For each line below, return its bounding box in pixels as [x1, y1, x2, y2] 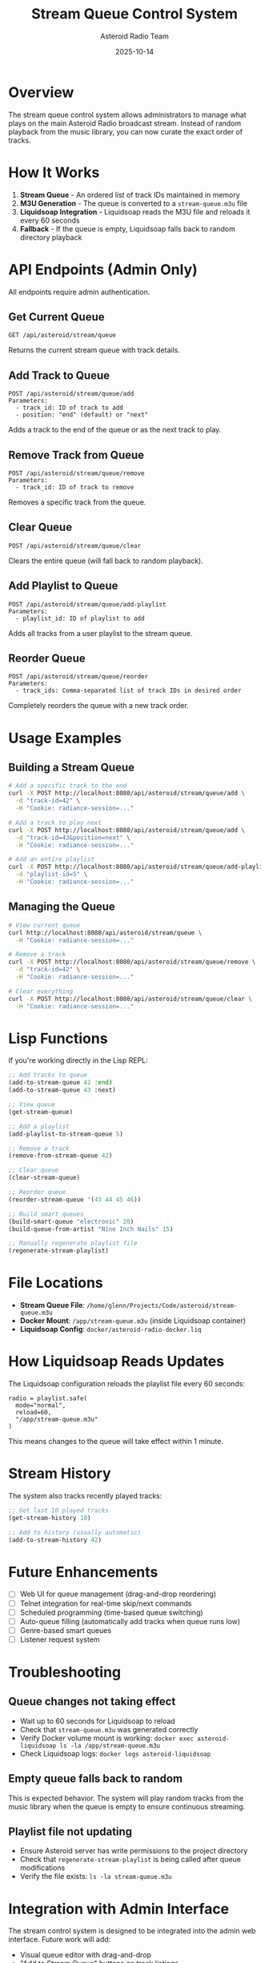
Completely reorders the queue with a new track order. [8, 701, 190, 710]
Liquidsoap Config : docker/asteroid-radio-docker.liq [19, 1325, 202, 1334]
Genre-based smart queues [19, 1625, 112, 1635]
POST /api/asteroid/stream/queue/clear [8, 541, 142, 549]
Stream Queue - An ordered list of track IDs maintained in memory [19, 190, 240, 199]
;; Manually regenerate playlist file [8, 1239, 138, 1248]
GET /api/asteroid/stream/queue [8, 332, 116, 340]
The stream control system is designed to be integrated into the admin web [8, 1926, 256, 1936]
